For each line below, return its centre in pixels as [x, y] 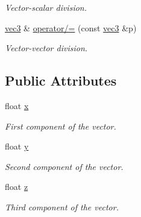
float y [17, 146]
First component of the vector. [61, 126]
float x [17, 105]
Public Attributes [61, 80]
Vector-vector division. [46, 48]
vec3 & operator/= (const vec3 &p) [71, 27]
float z [17, 187]
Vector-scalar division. [46, 7]
